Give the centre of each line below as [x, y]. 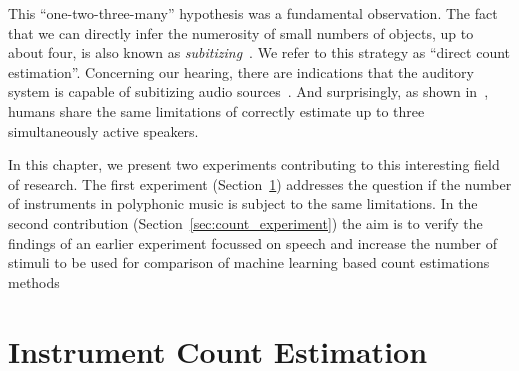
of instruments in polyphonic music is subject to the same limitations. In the [243, 203]
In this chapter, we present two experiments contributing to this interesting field [254, 164]
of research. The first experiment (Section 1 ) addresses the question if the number [260, 183]
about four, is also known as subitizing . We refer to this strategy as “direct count [259, 52]
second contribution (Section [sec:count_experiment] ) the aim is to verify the [245, 222]
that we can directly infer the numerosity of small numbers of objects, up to [241, 32]
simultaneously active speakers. [103, 130]
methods [34, 281]
